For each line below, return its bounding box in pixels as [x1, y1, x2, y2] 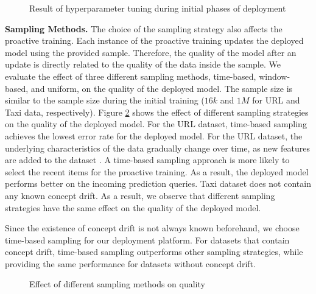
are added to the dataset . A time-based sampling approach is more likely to [5, 153, 290, 166]
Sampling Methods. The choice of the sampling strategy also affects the [5, 22, 283, 35]
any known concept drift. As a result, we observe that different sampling [5, 189, 275, 201]
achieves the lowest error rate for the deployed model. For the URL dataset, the [5, 129, 303, 142]
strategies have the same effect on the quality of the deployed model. [5, 201, 261, 214]
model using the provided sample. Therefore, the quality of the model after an [5, 46, 297, 58]
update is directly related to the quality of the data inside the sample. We [5, 58, 281, 71]
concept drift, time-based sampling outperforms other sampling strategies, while [5, 245, 303, 258]
